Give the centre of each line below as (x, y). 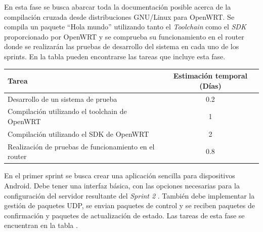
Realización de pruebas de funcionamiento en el (81, 146)
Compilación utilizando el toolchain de (67, 111)
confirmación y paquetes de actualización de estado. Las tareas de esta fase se (124, 215)
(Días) (210, 85)
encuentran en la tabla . (41, 225)
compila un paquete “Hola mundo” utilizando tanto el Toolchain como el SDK (125, 27)
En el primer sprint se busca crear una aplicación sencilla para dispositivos (120, 176)
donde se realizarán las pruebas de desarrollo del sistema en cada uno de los (122, 46)
